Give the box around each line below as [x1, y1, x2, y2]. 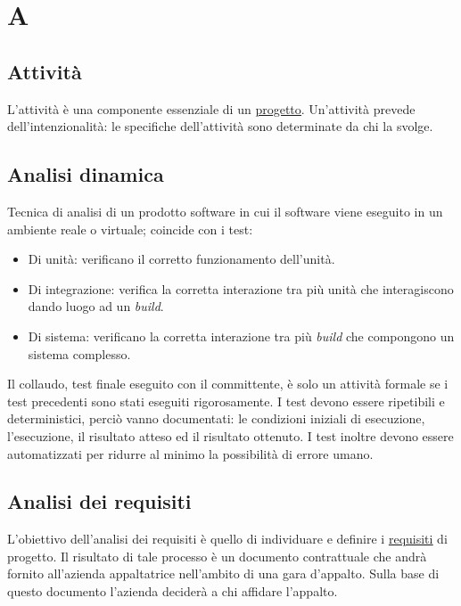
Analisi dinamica [7, 160, 164, 188]
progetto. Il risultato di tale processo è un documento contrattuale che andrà [7, 546, 427, 565]
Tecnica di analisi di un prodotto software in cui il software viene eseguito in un [7, 201, 443, 220]
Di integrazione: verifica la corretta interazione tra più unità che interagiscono [28, 279, 454, 298]
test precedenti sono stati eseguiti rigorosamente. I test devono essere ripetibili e [7, 391, 445, 410]
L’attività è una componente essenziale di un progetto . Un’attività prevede [7, 99, 416, 118]
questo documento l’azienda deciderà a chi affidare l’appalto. [7, 582, 338, 601]
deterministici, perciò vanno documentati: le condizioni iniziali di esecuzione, [7, 409, 425, 428]
